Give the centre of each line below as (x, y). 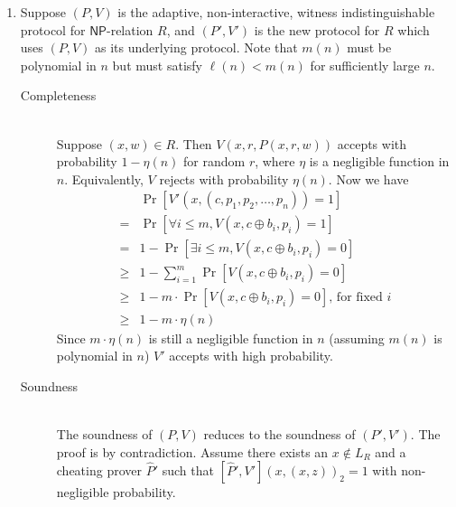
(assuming (357, 338)
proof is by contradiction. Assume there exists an (192, 451)
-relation (130, 29)
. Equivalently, (104, 178)
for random (214, 161)
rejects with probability (224, 178)
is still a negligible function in (231, 338)
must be (369, 47)
